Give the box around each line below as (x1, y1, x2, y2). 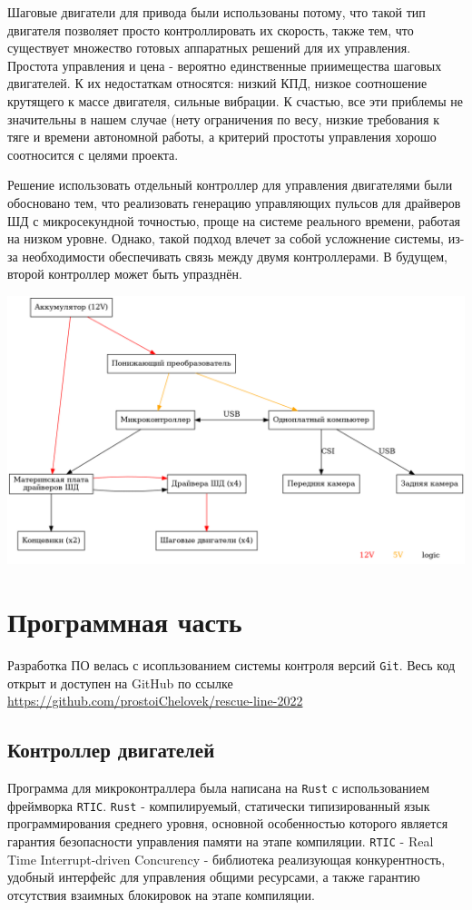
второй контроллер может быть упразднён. (7, 264, 242, 283)
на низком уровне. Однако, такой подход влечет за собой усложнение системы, (7, 229, 445, 248)
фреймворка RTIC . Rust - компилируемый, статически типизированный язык (7, 796, 430, 815)
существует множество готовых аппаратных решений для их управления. (7, 38, 411, 57)
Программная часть (7, 603, 242, 639)
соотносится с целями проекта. (7, 144, 179, 163)
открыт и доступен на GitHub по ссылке (7, 673, 233, 692)
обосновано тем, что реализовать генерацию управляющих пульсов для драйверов (7, 193, 461, 212)
